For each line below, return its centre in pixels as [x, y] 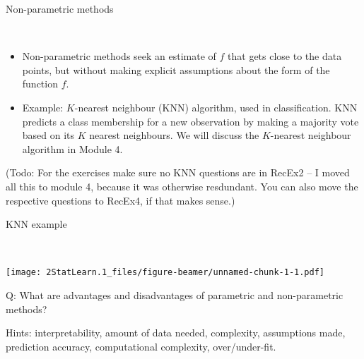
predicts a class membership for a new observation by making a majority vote [190, 121]
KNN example [36, 224]
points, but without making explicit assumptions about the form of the [176, 69]
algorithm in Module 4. [72, 148]
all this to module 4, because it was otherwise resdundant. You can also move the [182, 186]
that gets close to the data [285, 56]
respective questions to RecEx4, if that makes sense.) [121, 200]
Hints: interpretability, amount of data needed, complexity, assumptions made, [176, 333]
